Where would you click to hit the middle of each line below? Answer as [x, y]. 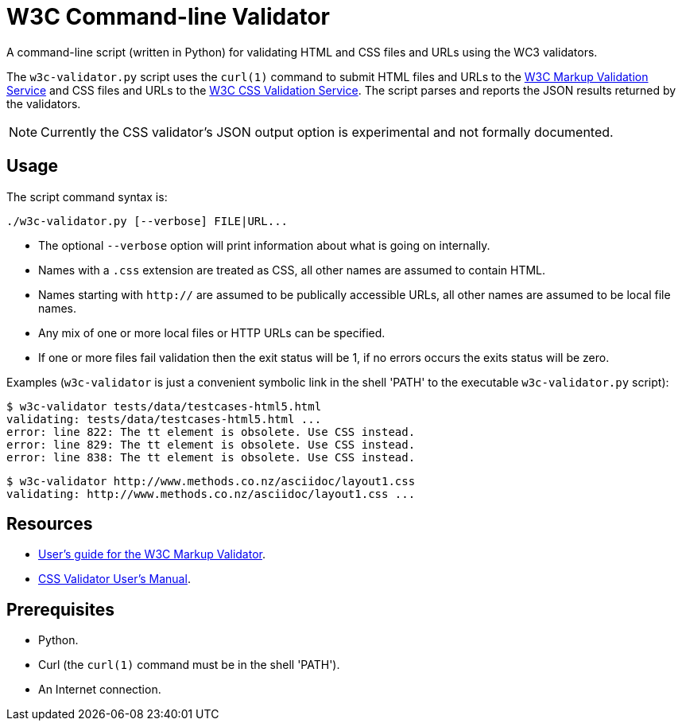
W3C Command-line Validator [168, 17]
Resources [50, 524]
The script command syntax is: [87, 196]
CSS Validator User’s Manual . [114, 579]
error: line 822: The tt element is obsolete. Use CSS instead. [211, 432]
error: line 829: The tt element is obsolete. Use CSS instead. [211, 444]
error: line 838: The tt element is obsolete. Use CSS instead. [211, 457]
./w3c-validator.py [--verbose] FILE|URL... [147, 221]
